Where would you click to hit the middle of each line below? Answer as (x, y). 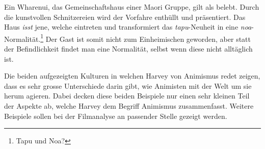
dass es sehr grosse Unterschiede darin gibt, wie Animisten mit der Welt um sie (128, 85)
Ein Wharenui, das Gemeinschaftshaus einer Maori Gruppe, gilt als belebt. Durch (132, 7)
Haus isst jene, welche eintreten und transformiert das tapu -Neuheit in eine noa (128, 27)
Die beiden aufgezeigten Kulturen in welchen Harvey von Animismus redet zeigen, (132, 76)
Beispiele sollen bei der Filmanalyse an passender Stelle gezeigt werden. (116, 116)
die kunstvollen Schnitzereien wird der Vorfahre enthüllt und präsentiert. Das (125, 17)
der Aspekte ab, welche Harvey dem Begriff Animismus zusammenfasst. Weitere (129, 106)
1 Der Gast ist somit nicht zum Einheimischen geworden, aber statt (146, 38)
